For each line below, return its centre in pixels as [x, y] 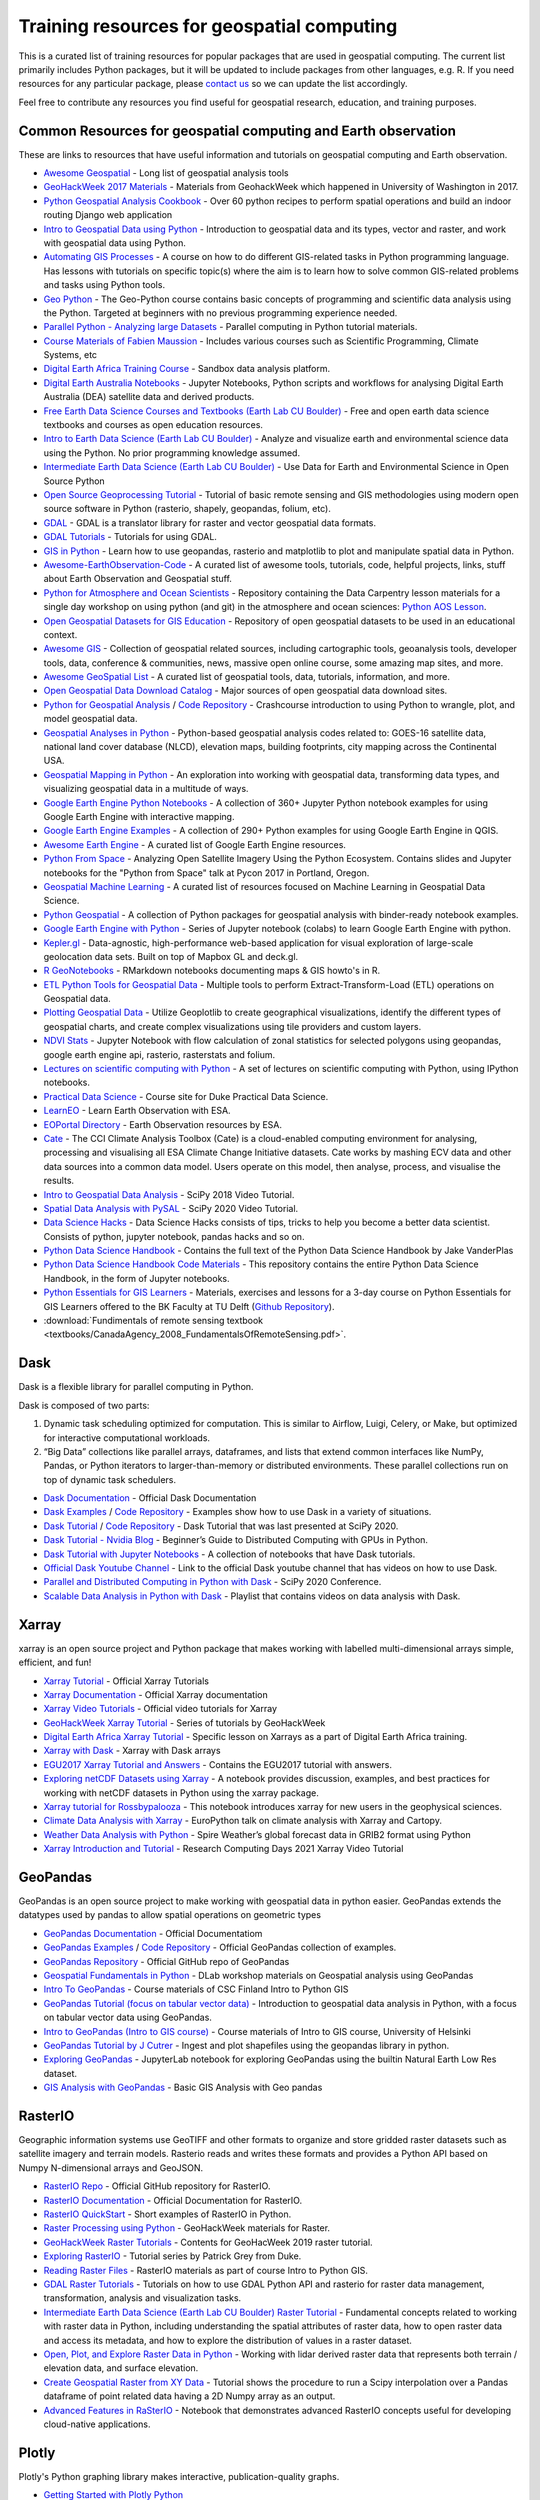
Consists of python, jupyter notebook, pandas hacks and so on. [174, 1236]
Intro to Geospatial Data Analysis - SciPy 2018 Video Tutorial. [169, 1194]
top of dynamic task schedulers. [110, 1479]
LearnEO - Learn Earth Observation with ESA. [137, 1111]
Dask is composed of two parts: [84, 1405]
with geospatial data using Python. [115, 242]
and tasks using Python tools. [104, 285]
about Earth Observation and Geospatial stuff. [137, 579]
